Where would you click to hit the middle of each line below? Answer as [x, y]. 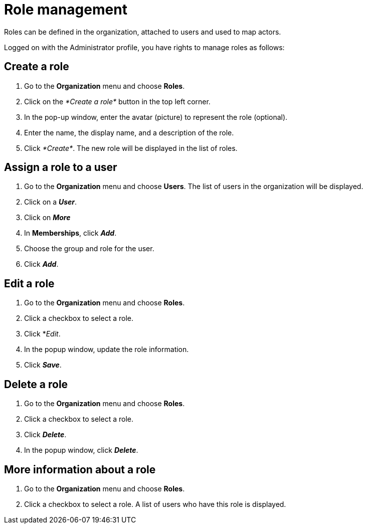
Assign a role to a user [61, 167]
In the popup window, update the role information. [107, 349]
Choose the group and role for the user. [89, 249]
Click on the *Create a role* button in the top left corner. [117, 101]
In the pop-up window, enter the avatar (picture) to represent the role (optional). [156, 117]
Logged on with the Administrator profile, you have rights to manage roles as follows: [144, 47]
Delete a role [36, 384]
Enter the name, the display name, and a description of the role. [129, 132]
